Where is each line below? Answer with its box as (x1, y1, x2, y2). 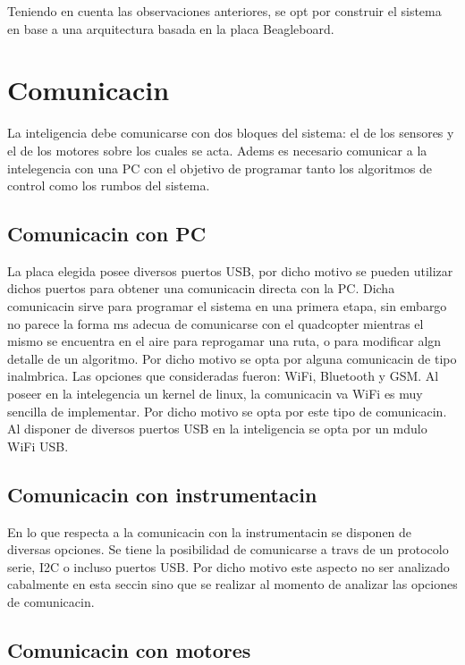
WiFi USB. (7, 436, 69, 455)
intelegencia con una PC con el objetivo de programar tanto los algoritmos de (7, 158, 432, 177)
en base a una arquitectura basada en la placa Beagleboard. (7, 19, 334, 38)
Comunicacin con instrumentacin (7, 480, 317, 508)
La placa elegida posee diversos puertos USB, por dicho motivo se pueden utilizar (7, 261, 453, 280)
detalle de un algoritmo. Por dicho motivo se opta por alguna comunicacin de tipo (7, 349, 457, 367)
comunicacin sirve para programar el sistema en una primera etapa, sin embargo (7, 297, 447, 316)
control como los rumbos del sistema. (7, 176, 210, 195)
